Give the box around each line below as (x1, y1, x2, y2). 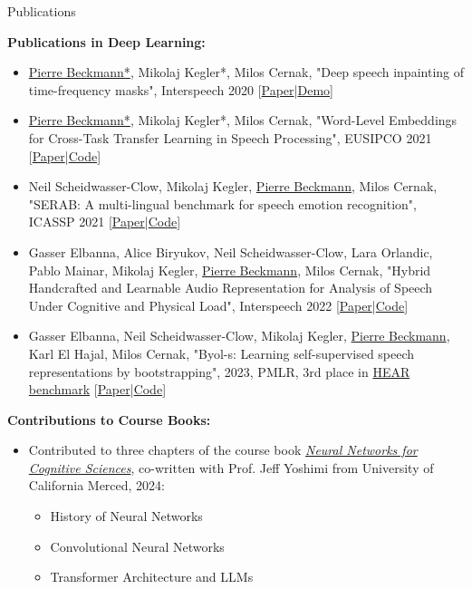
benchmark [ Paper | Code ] (28, 380, 167, 399)
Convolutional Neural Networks (50, 536, 225, 555)
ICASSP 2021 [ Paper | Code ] (28, 212, 181, 231)
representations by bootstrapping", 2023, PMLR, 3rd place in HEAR (28, 362, 410, 381)
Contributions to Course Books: (7, 410, 211, 429)
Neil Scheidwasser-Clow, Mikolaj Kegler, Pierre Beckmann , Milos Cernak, (28, 177, 438, 196)
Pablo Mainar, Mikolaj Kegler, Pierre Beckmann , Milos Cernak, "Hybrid (28, 260, 431, 279)
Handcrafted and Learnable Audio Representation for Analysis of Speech (28, 278, 433, 297)
